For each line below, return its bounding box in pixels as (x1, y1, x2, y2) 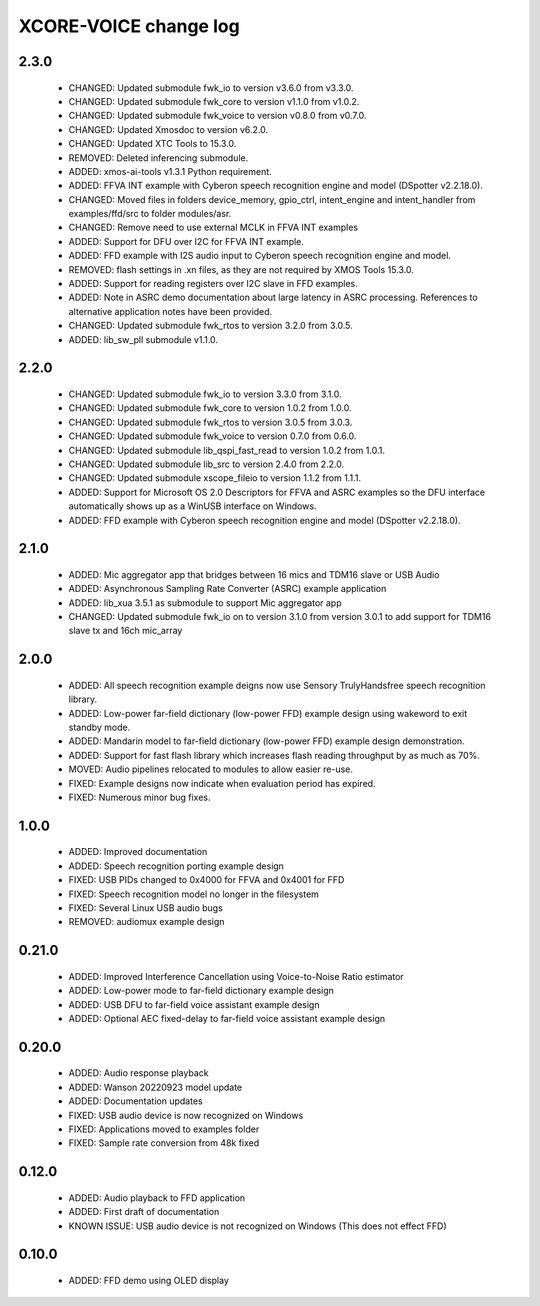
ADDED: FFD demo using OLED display (68, 1274, 230, 1286)
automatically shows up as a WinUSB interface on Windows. (68, 500, 317, 512)
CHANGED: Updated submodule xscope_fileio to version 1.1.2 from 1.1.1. (68, 472, 362, 484)
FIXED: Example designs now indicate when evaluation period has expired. (68, 777, 376, 789)
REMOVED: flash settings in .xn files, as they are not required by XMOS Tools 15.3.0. (68, 263, 415, 275)
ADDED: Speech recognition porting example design (68, 860, 285, 872)
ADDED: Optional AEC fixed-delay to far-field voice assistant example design (68, 1012, 385, 1024)
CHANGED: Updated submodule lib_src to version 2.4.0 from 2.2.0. (68, 458, 345, 470)
